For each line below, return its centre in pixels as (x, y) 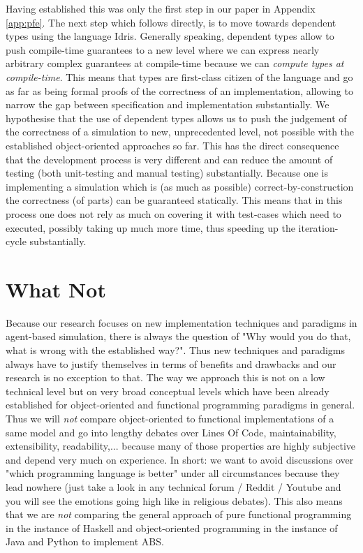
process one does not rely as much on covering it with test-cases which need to (173, 213)
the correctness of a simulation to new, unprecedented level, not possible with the (180, 132)
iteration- (318, 227)
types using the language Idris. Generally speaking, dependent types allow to (170, 36)
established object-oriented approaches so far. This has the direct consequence (172, 145)
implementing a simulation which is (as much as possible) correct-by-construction (180, 186)
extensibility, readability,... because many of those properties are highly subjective (181, 446)
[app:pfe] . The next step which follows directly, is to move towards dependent (171, 22)
